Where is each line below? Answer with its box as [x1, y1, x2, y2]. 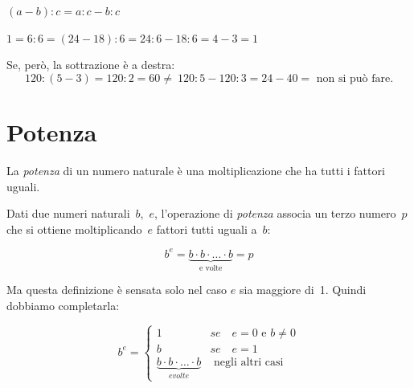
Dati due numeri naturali [6, 205, 130, 222]
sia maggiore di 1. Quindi [239, 281, 367, 298]
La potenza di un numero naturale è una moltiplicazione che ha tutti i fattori [6, 161, 385, 178]
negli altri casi [214, 356, 284, 368]
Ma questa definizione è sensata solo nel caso [6, 281, 227, 298]
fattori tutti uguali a [156, 220, 257, 237]
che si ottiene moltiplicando [6, 220, 142, 237]
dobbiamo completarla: [6, 296, 120, 313]
